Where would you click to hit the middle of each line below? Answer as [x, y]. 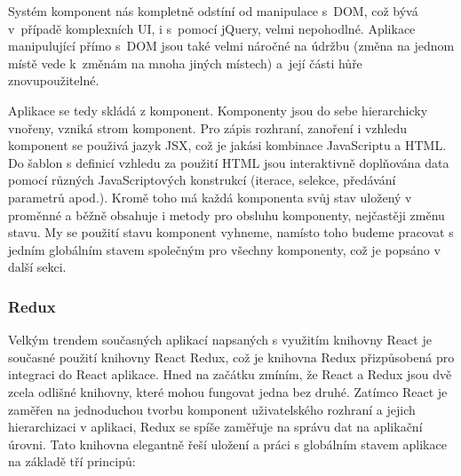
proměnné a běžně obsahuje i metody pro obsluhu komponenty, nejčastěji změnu [227, 214]
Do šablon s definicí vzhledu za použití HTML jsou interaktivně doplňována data [229, 162]
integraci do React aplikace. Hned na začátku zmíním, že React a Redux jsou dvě [230, 374]
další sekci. [37, 267]
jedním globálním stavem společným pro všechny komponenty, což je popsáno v [224, 249]
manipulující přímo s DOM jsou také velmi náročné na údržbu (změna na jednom [231, 46]
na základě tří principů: [72, 461]
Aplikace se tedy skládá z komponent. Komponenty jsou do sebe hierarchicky [218, 110]
